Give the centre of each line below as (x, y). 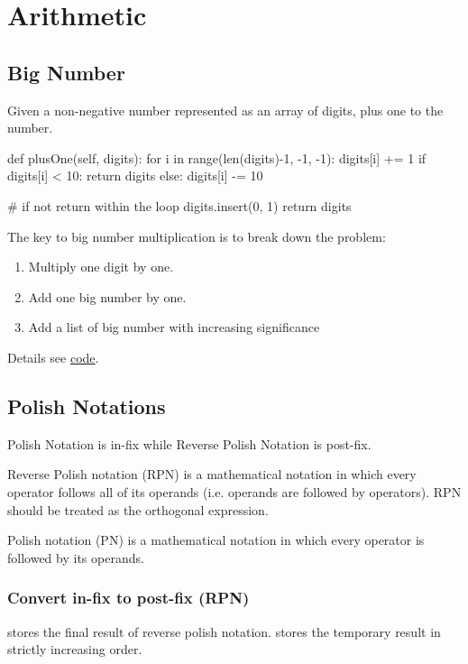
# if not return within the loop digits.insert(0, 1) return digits (179, 205)
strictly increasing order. (75, 649)
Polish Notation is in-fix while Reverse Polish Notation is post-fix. (189, 443)
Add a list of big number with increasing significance (174, 327)
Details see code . (53, 357)
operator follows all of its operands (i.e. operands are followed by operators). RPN (234, 491)
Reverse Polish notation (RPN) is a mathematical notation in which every (212, 474)
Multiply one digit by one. (101, 267)
